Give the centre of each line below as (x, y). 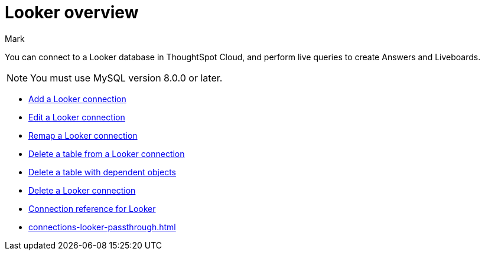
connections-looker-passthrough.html (102, 227)
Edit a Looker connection (77, 117)
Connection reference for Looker (92, 208)
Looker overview (72, 12)
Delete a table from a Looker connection (107, 153)
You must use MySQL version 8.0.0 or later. (126, 78)
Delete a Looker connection (82, 190)
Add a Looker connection (77, 99)
